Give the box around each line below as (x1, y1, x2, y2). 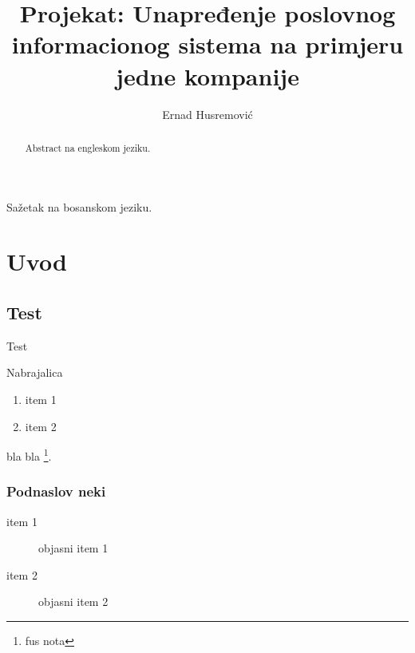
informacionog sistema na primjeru (11, 28, 404, 61)
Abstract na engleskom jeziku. (25, 140, 151, 154)
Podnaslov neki (6, 481, 106, 501)
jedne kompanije (116, 59, 299, 92)
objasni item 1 (38, 540, 109, 556)
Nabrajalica (6, 364, 63, 381)
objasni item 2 (38, 593, 109, 610)
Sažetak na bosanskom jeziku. (6, 198, 152, 215)
